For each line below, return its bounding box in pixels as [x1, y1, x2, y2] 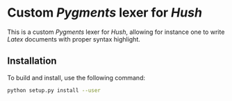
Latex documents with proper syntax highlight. [7, 35, 141, 43]
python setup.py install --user [7, 86, 101, 94]
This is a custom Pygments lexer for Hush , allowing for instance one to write [7, 28, 225, 36]
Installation [7, 55, 57, 67]
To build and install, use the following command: [7, 73, 146, 82]
